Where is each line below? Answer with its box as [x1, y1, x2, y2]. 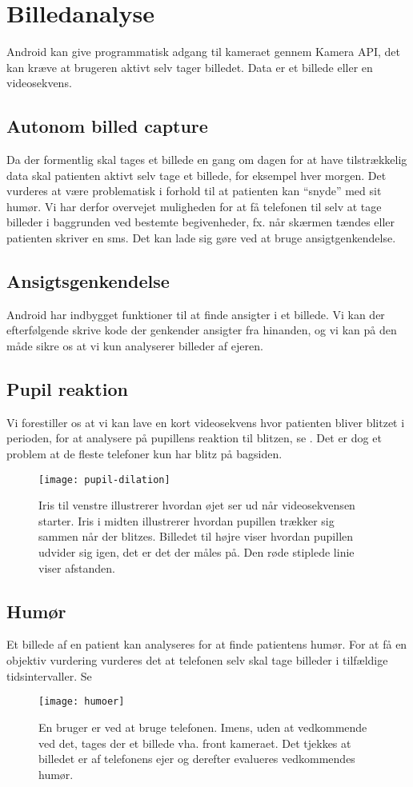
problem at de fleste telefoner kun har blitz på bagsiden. [6, 445, 283, 462]
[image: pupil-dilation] [38, 473, 170, 485]
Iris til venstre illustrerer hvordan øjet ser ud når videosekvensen [38, 497, 355, 513]
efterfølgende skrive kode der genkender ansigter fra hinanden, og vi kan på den [6, 322, 397, 338]
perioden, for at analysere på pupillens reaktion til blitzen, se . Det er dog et [6, 429, 382, 446]
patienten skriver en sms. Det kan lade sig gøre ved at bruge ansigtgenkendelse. [6, 230, 396, 246]
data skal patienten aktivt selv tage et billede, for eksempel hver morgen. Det [6, 166, 387, 183]
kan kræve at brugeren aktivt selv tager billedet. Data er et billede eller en [6, 58, 373, 75]
